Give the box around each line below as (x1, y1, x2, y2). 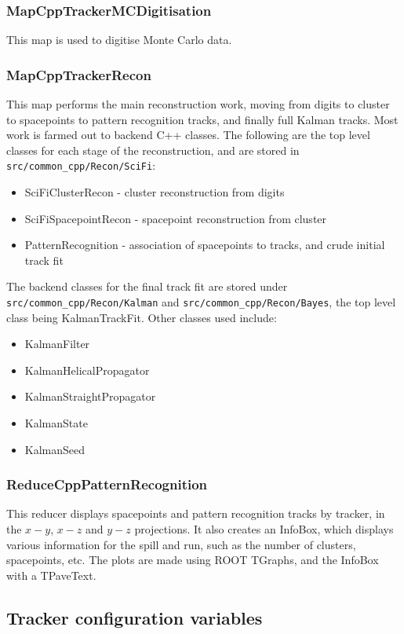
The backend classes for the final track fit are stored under (6, 278, 288, 295)
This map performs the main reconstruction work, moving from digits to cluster (6, 96, 390, 112)
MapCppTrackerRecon (6, 64, 151, 84)
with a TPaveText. (6, 566, 96, 583)
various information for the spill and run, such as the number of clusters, (6, 536, 356, 552)
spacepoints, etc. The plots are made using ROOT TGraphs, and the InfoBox (6, 552, 379, 568)
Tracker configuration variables (6, 605, 263, 629)
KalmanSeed (24, 441, 86, 457)
